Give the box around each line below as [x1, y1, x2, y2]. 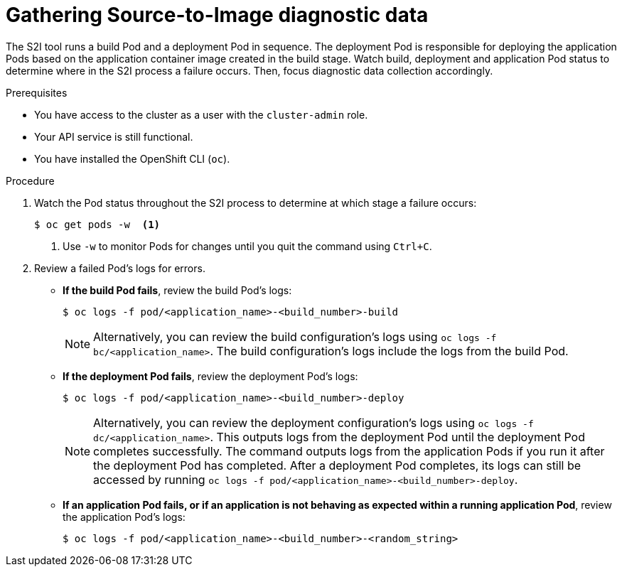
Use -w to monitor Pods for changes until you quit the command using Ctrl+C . [63, 239, 432, 252]
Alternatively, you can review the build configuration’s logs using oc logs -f [93, 329, 497, 344]
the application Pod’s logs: [63, 510, 186, 523]
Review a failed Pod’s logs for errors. [34, 261, 205, 274]
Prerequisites [6, 86, 68, 99]
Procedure [6, 174, 55, 187]
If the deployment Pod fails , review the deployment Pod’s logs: [63, 369, 358, 382]
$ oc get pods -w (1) [34, 218, 161, 230]
